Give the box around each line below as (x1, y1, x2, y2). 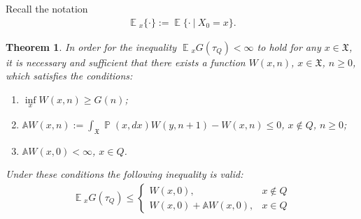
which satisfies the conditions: (6, 68, 133, 83)
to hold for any (257, 39, 321, 54)
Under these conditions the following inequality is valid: (6, 167, 243, 181)
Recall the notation (6, 1, 88, 15)
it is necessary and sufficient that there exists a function (6, 54, 246, 69)
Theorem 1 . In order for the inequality (6, 39, 177, 54)
